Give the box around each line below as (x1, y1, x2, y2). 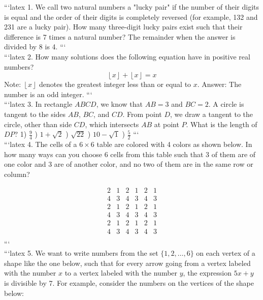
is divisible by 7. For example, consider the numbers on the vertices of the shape (4, 277, 254, 288)
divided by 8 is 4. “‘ (4, 41, 66, 52)
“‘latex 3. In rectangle (4, 99, 73, 109)
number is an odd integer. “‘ (4, 88, 92, 99)
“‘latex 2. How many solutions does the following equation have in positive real (4, 51, 250, 62)
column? (4, 168, 30, 179)
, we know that (96, 99, 143, 109)
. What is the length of (186, 118, 257, 129)
